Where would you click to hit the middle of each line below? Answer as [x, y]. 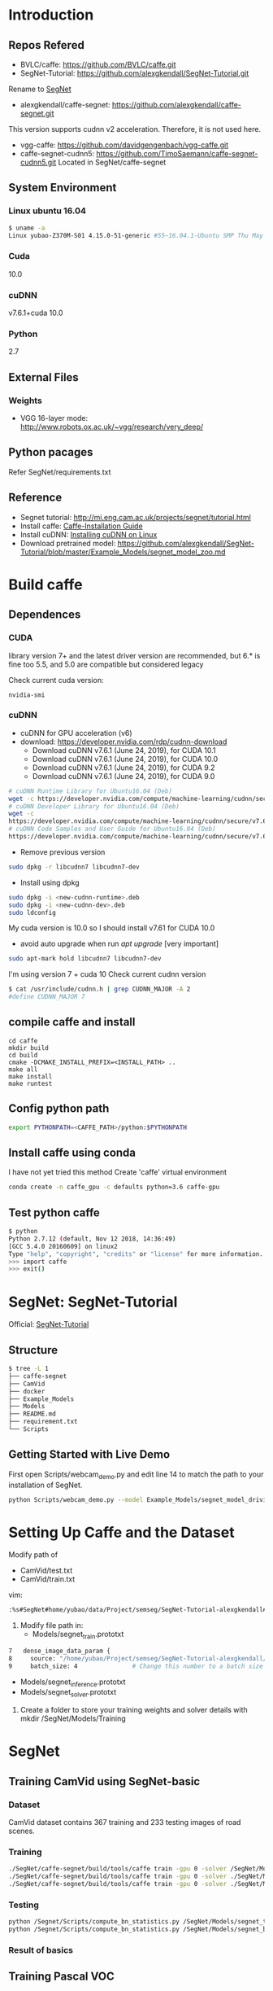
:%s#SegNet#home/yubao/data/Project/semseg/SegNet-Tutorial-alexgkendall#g [139, 1610]
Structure [33, 1350]
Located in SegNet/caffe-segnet [112, 162]
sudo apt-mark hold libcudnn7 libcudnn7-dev [85, 959]
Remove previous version [63, 851]
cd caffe [23, 1041]
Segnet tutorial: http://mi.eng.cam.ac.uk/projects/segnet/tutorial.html [136, 517]
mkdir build [28, 1048]
